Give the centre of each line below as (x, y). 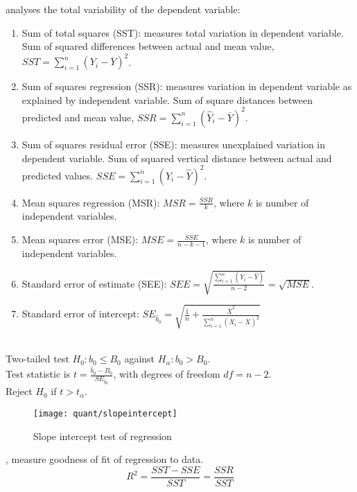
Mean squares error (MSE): (80, 239)
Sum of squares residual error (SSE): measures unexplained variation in (174, 144)
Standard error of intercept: (80, 314)
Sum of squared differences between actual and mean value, (148, 46)
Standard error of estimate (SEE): (94, 283)
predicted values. (58, 175)
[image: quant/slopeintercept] (105, 413)
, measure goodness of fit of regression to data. (105, 459)
